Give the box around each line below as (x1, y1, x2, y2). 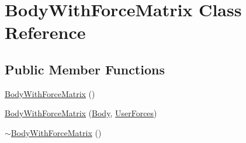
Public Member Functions (5, 60, 165, 78)
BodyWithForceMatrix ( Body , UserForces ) (5, 107, 157, 119)
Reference (5, 20, 86, 44)
